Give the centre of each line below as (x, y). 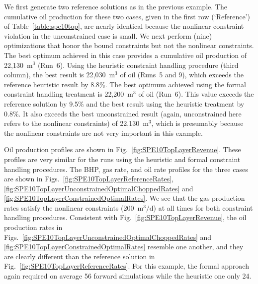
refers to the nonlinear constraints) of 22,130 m (76, 123)
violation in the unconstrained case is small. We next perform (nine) (108, 35)
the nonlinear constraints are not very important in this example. (103, 133)
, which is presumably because (197, 123)
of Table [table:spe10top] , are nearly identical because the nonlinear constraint (124, 26)
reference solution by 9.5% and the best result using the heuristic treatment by (124, 103)
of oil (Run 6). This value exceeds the (196, 94)
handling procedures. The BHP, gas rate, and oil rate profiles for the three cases (126, 169)
